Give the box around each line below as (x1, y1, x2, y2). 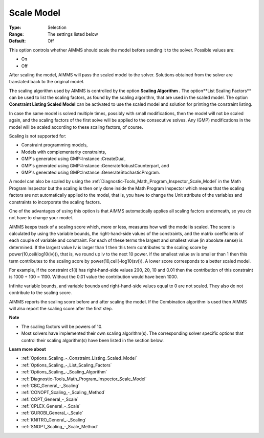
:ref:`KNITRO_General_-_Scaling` (21, 416, 87, 423)
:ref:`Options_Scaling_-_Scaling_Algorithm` (21, 369, 107, 375)
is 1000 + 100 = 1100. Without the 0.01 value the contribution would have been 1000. (9, 274, 178, 280)
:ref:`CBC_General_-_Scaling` (21, 382, 80, 389)
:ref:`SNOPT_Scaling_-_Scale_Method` (21, 424, 99, 430)
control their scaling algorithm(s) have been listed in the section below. (21, 337, 164, 343)
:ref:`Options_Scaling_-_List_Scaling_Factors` (21, 362, 112, 368)
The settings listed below (47, 31, 98, 37)
